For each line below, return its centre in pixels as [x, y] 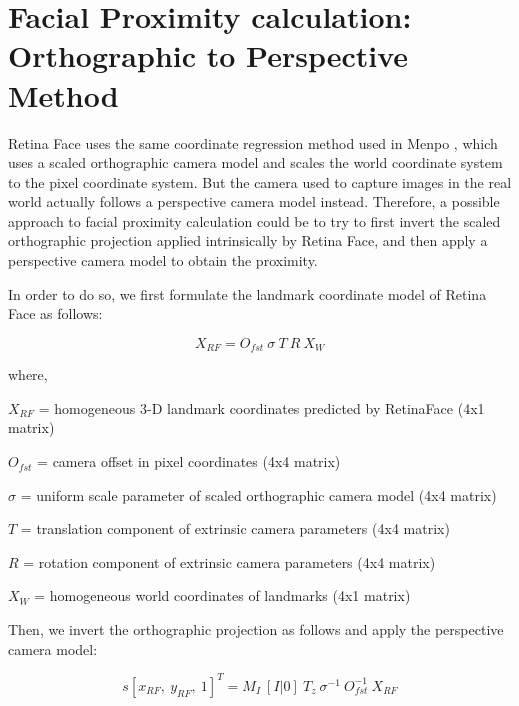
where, [28, 374]
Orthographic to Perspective [208, 55]
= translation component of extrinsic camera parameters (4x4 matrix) [235, 528]
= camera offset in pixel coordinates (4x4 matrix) [189, 461]
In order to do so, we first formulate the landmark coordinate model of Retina [247, 293]
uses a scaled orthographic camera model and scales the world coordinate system [255, 162]
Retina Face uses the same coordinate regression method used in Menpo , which [253, 142]
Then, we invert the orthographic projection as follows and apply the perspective [256, 629]
